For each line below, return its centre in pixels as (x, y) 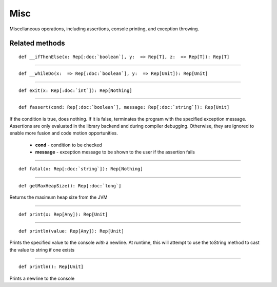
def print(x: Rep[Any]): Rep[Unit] (63, 214)
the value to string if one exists (42, 250)
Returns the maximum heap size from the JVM (58, 197)
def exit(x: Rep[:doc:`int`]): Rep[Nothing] (76, 90)
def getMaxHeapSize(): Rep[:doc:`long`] (70, 186)
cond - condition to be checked (68, 145)
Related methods (37, 43)
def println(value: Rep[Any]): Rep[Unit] (71, 231)
